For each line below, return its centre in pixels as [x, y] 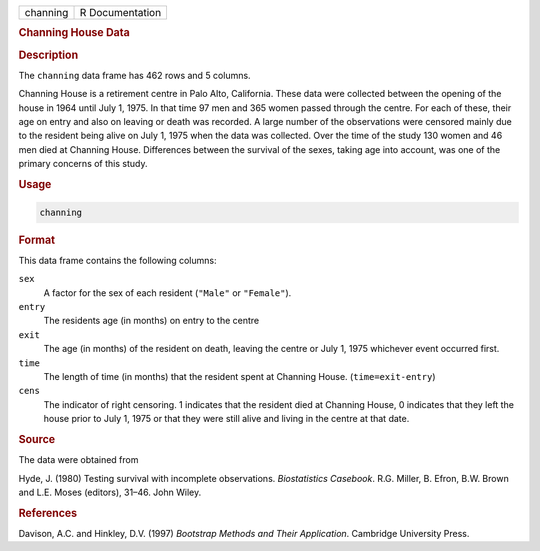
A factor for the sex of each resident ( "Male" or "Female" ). [167, 292]
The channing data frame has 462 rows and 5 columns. [134, 75]
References [48, 513]
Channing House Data [74, 33]
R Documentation [120, 12]
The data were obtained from [78, 460]
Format [36, 240]
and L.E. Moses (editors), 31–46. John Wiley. [110, 492]
